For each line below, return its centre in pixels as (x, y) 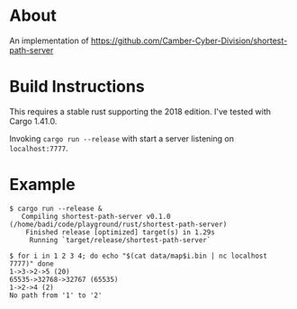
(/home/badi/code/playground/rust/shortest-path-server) (118, 224)
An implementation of (49, 41)
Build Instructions (77, 87)
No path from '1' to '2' (56, 295)
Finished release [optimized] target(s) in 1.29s (121, 232)
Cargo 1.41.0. (33, 121)
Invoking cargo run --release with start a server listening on (121, 138)
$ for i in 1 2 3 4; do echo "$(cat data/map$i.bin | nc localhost (139, 256)
